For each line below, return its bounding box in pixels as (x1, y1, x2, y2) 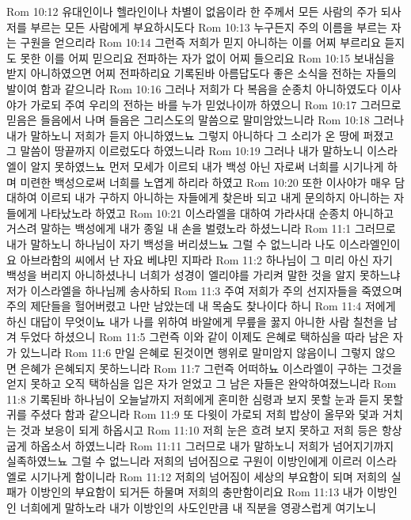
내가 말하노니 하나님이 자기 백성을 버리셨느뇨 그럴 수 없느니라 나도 (6, 235, 336, 252)
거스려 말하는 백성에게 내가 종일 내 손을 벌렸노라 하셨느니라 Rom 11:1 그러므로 (6, 220, 396, 237)
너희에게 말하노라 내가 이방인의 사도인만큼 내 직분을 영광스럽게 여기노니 (20, 499, 376, 515)
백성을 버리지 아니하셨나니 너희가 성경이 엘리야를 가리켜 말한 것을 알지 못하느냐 (6, 267, 401, 283)
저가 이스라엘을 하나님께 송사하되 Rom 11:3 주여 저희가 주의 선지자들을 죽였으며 (6, 282, 402, 298)
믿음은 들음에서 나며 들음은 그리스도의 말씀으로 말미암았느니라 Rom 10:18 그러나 (6, 112, 405, 128)
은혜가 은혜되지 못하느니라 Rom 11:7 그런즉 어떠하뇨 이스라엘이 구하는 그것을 (20, 359, 402, 376)
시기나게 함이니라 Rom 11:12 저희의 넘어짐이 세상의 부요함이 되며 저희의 (30, 468, 387, 484)
